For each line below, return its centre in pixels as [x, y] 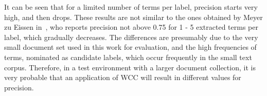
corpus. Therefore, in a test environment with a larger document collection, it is [130, 67]
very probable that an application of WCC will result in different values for [123, 77]
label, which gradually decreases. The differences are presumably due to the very [131, 37]
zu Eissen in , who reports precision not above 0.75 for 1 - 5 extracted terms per [131, 27]
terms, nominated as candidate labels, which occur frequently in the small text [128, 57]
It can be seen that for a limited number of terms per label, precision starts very [131, 7]
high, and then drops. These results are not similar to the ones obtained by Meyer [133, 17]
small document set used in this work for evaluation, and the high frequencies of [130, 47]
